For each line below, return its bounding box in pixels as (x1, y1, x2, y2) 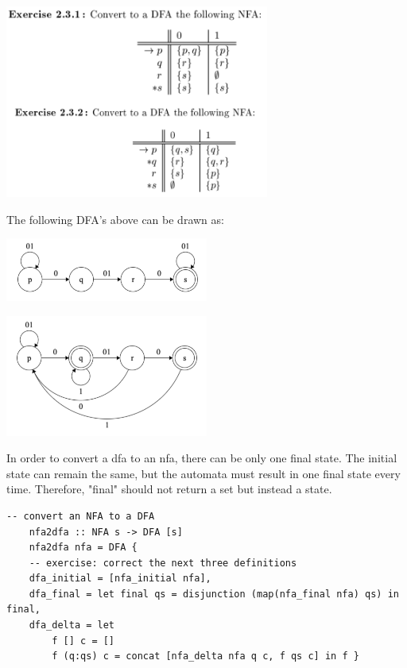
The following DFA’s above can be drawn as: (6, 210, 224, 227)
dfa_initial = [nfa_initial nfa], (29, 573, 211, 585)
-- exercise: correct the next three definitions (29, 557, 297, 569)
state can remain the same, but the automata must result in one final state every (6, 465, 401, 481)
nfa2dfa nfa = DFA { (29, 542, 138, 554)
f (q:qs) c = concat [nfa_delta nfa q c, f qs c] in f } (52, 651, 359, 662)
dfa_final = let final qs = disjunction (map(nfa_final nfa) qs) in (29, 588, 399, 600)
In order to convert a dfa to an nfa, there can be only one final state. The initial (6, 450, 397, 466)
